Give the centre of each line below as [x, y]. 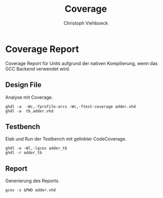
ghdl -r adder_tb [24, 153]
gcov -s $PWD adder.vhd [31, 190]
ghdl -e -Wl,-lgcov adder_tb [36, 148]
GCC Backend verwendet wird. [38, 69]
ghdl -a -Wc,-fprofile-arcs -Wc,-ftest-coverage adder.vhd [71, 106]
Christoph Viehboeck [86, 23]
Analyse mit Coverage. [29, 97]
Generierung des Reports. [32, 181]
